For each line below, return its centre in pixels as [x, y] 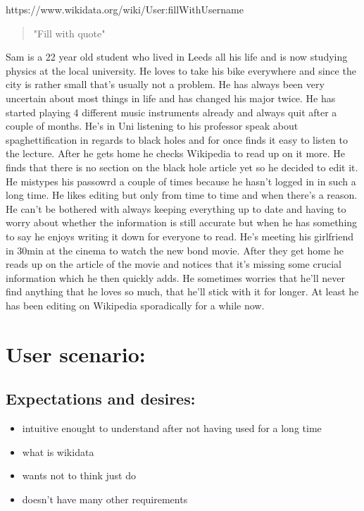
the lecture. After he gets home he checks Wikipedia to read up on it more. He [176, 153]
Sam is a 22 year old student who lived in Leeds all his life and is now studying [177, 57]
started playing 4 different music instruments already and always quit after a [171, 112]
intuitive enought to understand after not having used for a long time [172, 428]
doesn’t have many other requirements [105, 499]
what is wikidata [58, 451]
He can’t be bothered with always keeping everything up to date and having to [176, 208]
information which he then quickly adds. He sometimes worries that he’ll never [175, 277]
